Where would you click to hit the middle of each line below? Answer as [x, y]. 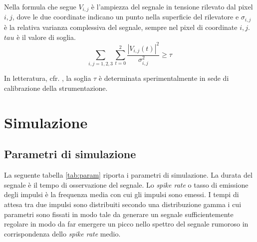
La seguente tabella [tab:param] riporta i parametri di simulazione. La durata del [128, 175]
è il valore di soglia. [46, 37]
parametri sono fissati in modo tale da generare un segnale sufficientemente [119, 214]
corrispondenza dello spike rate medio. [62, 233]
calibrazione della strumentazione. [56, 88]
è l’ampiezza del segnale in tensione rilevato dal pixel [172, 6]
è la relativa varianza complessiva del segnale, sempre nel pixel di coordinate [121, 27]
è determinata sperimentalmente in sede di [164, 78]
